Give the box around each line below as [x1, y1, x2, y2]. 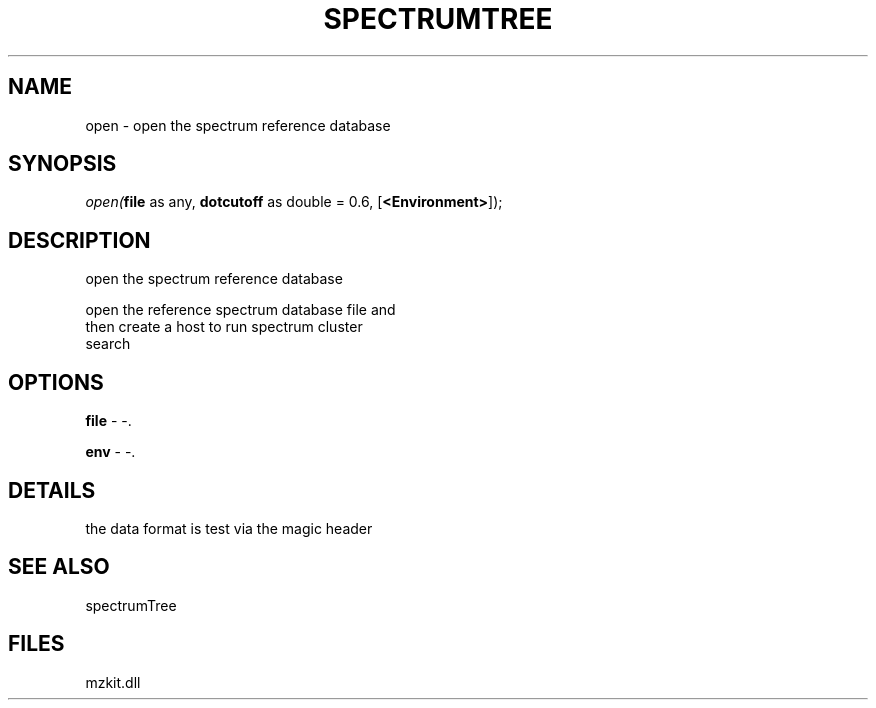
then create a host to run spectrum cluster [85, 318, 363, 336]
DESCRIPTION [8, 227, 151, 253]
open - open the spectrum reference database [85, 116, 391, 134]
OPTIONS [8, 369, 104, 395]
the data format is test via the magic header [85, 519, 373, 537]
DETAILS [8, 477, 96, 503]
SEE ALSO [8, 554, 110, 580]
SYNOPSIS [8, 151, 117, 177]
